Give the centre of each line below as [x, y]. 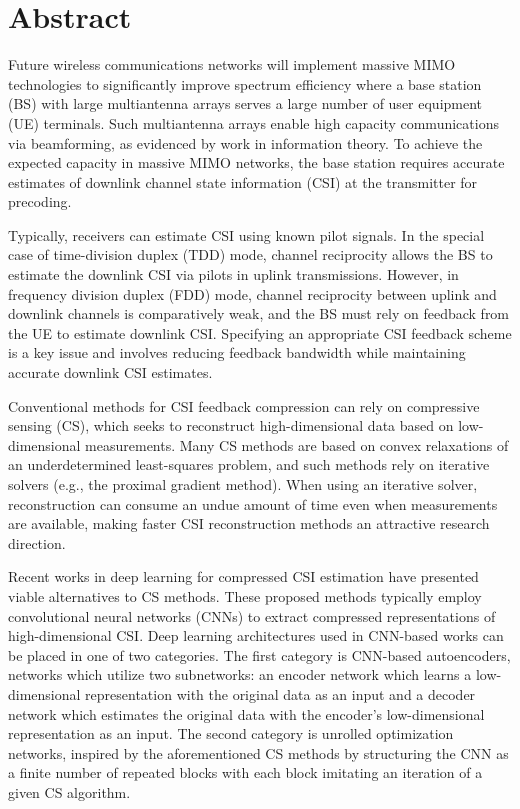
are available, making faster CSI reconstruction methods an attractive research [249, 523]
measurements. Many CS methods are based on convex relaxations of [297, 444]
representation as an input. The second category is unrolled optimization [231, 733]
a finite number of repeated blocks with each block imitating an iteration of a [245, 772]
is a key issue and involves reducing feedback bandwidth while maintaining [237, 352]
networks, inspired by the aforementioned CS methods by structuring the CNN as [258, 752]
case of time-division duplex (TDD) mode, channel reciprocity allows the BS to [250, 254]
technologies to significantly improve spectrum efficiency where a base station [245, 83]
